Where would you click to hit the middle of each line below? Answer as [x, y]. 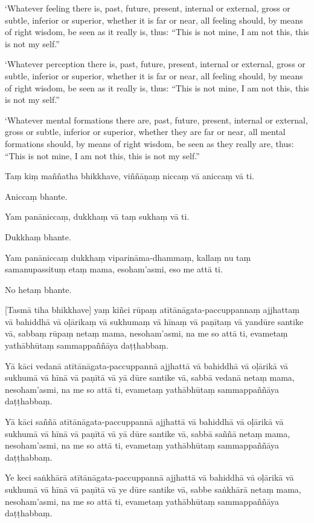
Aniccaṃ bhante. [36, 196]
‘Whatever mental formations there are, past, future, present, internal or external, [156, 120]
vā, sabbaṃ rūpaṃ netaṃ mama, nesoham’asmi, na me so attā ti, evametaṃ [146, 333]
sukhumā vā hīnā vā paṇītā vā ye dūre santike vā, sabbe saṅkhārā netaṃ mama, [153, 489]
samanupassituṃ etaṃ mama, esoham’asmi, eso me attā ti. [114, 269]
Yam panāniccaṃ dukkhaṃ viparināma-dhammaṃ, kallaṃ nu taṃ [128, 257]
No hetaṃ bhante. [38, 289]
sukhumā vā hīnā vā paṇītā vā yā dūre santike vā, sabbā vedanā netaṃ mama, [150, 377]
